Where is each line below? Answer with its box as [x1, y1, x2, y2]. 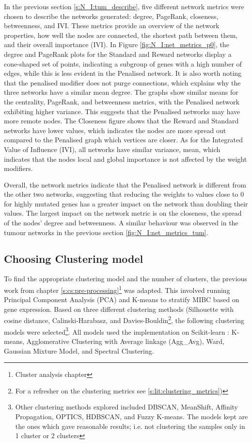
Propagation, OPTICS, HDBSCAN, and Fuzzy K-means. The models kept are [15, 411, 248, 421]
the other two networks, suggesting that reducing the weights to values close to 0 [4, 189, 244, 199]
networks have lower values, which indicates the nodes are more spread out [4, 125, 226, 135]
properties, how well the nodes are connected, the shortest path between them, [4, 30, 238, 40]
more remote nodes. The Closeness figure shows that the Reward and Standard [4, 116, 239, 126]
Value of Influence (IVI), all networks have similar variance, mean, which [4, 144, 220, 154]
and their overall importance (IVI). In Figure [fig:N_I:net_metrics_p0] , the [4, 39, 229, 50]
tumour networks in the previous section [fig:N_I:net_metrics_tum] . [4, 227, 208, 237]
